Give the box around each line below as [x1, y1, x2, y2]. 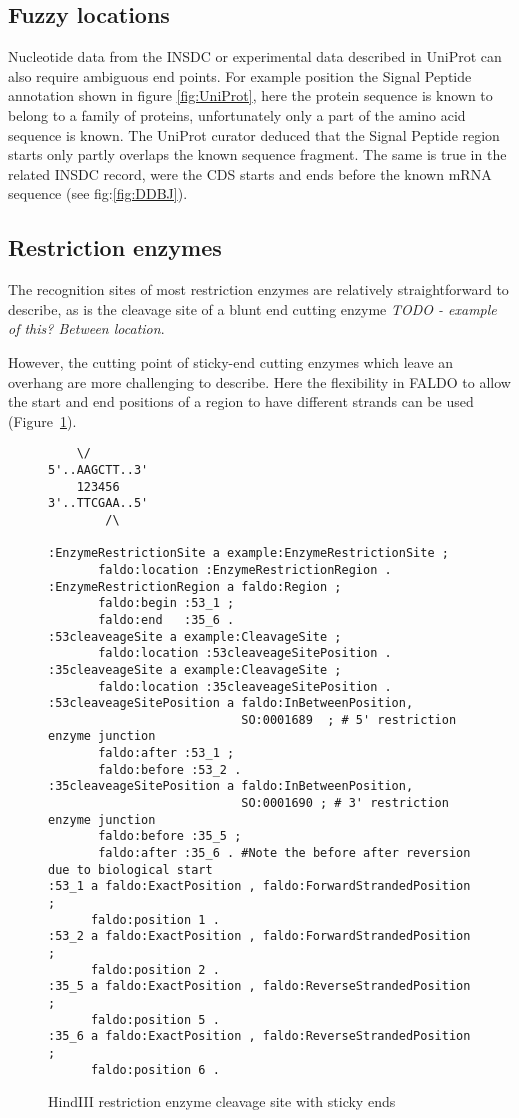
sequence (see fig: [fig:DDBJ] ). [8, 183, 188, 204]
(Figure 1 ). [8, 410, 77, 431]
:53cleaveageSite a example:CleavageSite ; [48, 629, 342, 644]
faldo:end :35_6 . [98, 612, 235, 627]
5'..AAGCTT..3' [48, 462, 149, 477]
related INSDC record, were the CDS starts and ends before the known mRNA [8, 163, 492, 184]
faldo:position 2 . [90, 962, 220, 977]
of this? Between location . [8, 318, 165, 339]
